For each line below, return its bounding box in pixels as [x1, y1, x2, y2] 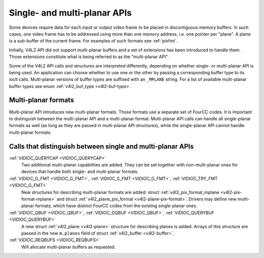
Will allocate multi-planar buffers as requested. [21, 244, 116, 250]
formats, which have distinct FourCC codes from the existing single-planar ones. [35, 203, 198, 209]
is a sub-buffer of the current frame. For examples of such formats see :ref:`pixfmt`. [9, 38, 178, 44]
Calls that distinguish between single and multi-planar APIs [9, 142, 194, 150]
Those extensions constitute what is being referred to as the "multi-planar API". [9, 54, 169, 60]
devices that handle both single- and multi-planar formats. [21, 169, 139, 174]
